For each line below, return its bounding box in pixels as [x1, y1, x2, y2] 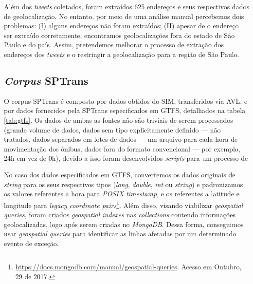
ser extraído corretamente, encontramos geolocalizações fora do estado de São [4, 30, 235, 40]
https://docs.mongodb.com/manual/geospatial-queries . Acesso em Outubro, [15, 262, 242, 272]
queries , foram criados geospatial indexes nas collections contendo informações [4, 209, 236, 219]
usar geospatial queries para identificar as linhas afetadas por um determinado [4, 228, 236, 239]
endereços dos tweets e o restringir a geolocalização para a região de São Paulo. [4, 49, 239, 59]
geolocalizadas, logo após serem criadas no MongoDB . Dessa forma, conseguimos [4, 219, 244, 229]
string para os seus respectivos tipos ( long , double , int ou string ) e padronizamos [4, 179, 243, 189]
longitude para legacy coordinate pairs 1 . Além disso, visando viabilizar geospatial [4, 198, 243, 210]
